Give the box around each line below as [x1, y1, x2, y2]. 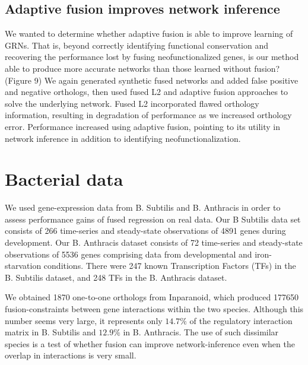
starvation [5, 259, 42, 272]
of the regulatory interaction [189, 314, 293, 326]
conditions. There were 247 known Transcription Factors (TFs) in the [43, 259, 296, 272]
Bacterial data [5, 167, 123, 191]
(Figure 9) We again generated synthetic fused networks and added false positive [5, 74, 299, 86]
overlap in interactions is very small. [5, 349, 136, 361]
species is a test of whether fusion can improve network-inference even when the [5, 337, 295, 350]
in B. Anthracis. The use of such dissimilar [123, 326, 279, 338]
